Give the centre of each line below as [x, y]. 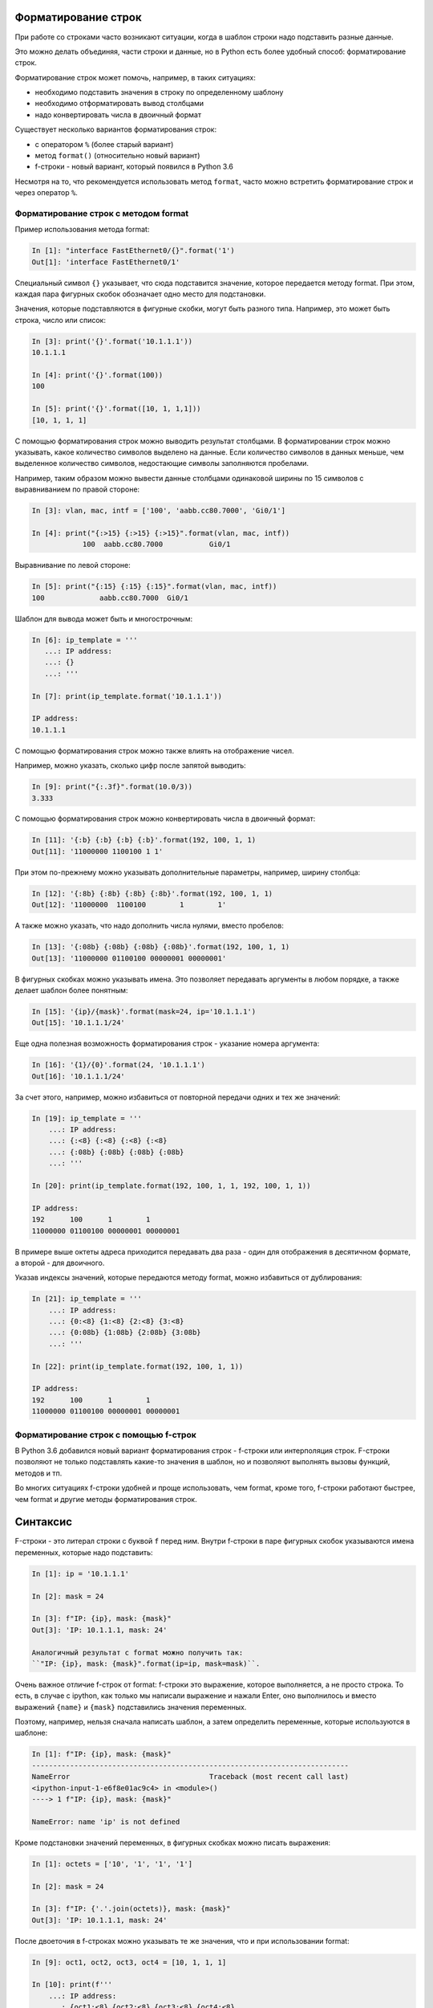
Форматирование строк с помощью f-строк [105, 1435]
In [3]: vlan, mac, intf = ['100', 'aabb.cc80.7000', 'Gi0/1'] [159, 511]
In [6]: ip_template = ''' [85, 640]
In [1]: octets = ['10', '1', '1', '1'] [112, 1864]
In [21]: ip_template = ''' [87, 1299]
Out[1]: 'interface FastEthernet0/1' [106, 262]
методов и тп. [38, 1473]
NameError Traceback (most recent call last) [190, 1777]
